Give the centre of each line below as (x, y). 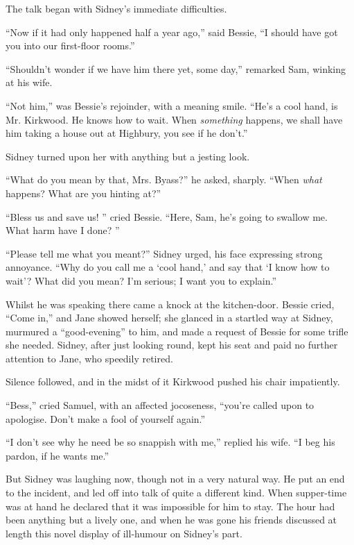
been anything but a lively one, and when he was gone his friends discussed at (171, 520)
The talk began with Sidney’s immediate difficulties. (116, 8)
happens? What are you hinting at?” (83, 193)
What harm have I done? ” (63, 230)
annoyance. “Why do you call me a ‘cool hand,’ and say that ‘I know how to (168, 267)
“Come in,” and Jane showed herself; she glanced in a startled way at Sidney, (169, 318)
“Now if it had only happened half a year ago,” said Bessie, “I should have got (172, 32)
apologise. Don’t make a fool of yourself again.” (106, 418)
